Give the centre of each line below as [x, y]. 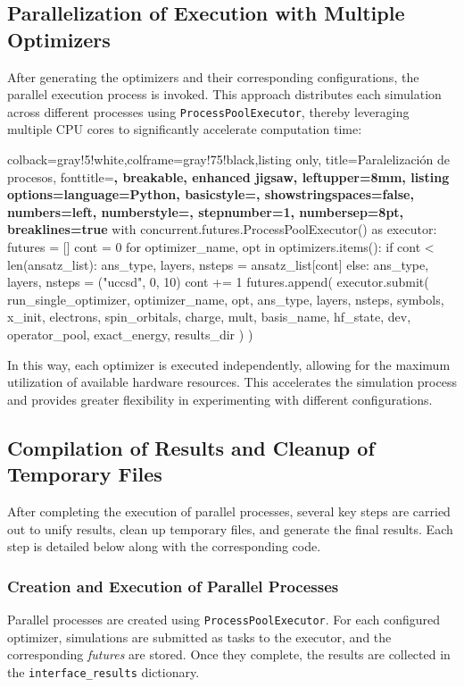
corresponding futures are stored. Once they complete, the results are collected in [229, 654]
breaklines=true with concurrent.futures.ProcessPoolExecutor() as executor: [222, 229]
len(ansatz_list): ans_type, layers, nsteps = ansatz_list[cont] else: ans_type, [218, 264]
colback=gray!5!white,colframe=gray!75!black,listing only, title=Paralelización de [228, 159]
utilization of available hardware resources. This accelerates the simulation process [232, 382]
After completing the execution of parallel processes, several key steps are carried [229, 511]
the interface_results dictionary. [104, 671]
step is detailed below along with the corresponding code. [164, 546]
